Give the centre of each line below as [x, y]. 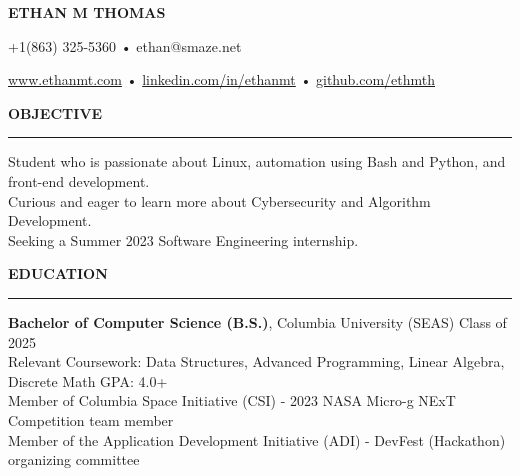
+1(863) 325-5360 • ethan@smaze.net [125, 45]
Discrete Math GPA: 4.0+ [88, 380]
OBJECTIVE [55, 112]
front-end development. [79, 180]
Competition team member [91, 419]
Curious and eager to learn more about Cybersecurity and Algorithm [219, 200]
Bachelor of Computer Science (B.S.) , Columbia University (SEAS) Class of [257, 321]
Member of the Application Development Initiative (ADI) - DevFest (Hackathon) [257, 439]
